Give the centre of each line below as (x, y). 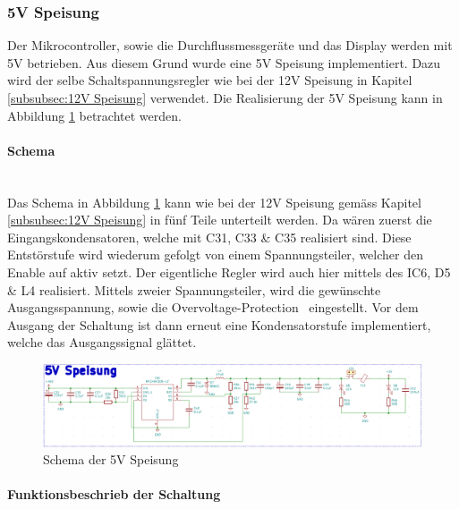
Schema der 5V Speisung (111, 459)
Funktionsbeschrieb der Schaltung (114, 494)
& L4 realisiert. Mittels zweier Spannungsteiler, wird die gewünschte (194, 289)
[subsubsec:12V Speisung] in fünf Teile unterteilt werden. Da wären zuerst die (220, 220)
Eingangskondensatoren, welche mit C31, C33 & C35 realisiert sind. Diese (209, 237)
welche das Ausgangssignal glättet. (102, 342)
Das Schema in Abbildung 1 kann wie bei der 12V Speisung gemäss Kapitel (214, 202)
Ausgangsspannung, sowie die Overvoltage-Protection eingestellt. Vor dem (213, 307)
